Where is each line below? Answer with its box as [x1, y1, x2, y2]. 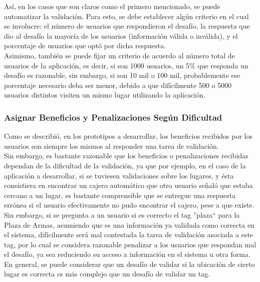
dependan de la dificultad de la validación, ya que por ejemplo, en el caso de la [4, 160, 246, 170]
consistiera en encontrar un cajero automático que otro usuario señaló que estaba [4, 180, 253, 191]
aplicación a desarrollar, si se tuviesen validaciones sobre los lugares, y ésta [4, 170, 234, 180]
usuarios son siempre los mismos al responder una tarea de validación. [4, 140, 219, 151]
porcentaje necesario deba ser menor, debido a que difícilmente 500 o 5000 [4, 79, 232, 90]
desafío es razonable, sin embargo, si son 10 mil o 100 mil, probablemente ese [4, 70, 240, 80]
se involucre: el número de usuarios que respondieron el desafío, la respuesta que [4, 21, 250, 31]
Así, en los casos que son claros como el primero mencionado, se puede [4, 1, 220, 11]
